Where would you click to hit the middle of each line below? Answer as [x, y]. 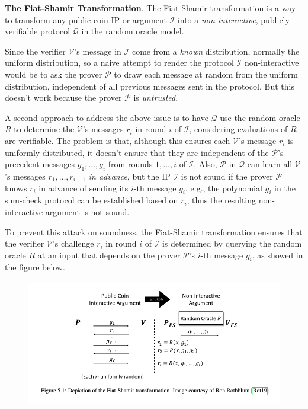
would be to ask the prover [54, 74]
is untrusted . [156, 98]
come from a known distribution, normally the [216, 51]
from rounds [130, 164]
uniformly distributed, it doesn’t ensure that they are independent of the [137, 152]
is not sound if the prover [227, 176]
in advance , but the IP [129, 176]
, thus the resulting [222, 200]
